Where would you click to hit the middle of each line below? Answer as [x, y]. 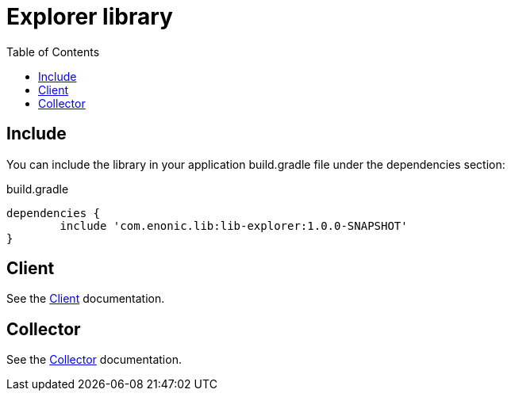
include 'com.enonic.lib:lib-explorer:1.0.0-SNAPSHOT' [234, 225]
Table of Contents [53, 52]
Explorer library [90, 17]
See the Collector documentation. [94, 360]
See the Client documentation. [86, 299]
